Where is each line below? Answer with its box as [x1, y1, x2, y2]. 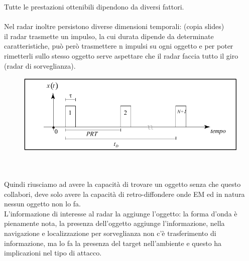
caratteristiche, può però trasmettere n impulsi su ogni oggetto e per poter [4, 41, 233, 51]
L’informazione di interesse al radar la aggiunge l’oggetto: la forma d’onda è [4, 208, 237, 218]
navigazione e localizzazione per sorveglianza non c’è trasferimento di [4, 228, 216, 238]
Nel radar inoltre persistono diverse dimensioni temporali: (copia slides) [4, 21, 224, 32]
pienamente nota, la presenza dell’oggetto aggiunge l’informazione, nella [4, 218, 225, 228]
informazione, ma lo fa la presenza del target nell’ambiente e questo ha [4, 237, 222, 248]
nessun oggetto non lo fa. [4, 198, 81, 209]
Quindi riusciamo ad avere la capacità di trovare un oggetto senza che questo [4, 179, 241, 189]
